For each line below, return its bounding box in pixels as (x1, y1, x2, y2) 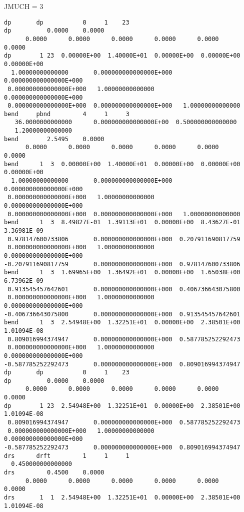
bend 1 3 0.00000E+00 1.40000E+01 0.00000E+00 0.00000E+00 (4, 160, 240, 168)
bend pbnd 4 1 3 (4, 110, 129, 118)
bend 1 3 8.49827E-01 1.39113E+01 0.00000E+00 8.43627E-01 (4, 219, 240, 226)
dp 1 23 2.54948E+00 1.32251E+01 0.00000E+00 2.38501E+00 (4, 402, 240, 409)
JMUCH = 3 (4, 1, 43, 11)
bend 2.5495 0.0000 (4, 135, 104, 143)
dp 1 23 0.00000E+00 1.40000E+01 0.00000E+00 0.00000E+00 (4, 52, 240, 60)
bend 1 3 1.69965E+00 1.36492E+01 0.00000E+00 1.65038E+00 (4, 269, 240, 276)
